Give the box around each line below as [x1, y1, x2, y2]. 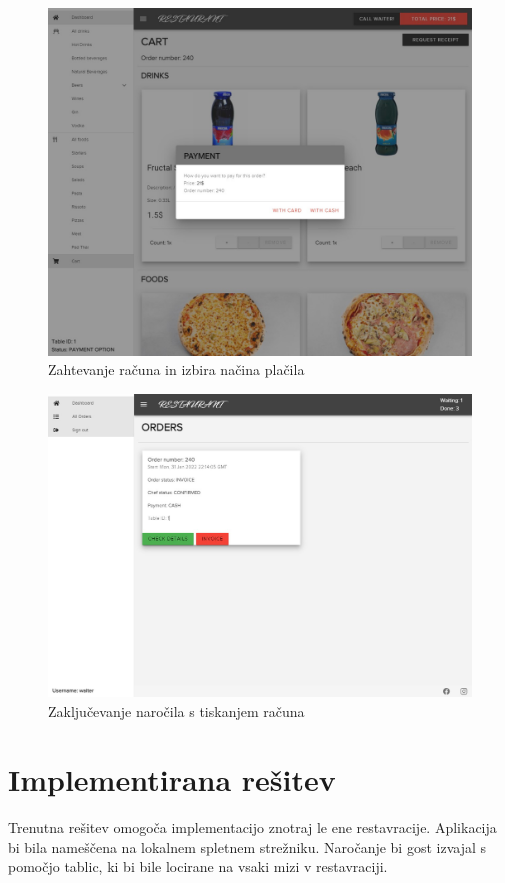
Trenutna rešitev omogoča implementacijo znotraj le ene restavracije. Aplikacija [8, 817, 497, 838]
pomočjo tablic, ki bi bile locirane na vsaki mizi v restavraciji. [8, 856, 388, 877]
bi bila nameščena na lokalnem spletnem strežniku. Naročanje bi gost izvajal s [8, 836, 487, 857]
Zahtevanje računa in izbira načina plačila [48, 359, 305, 380]
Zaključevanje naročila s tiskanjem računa [48, 700, 305, 721]
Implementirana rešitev [8, 759, 336, 800]
